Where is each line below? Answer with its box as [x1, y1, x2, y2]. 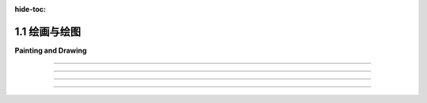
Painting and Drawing [14, 46, 87, 55]
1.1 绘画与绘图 [14, 24, 81, 39]
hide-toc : [14, 5, 47, 13]
